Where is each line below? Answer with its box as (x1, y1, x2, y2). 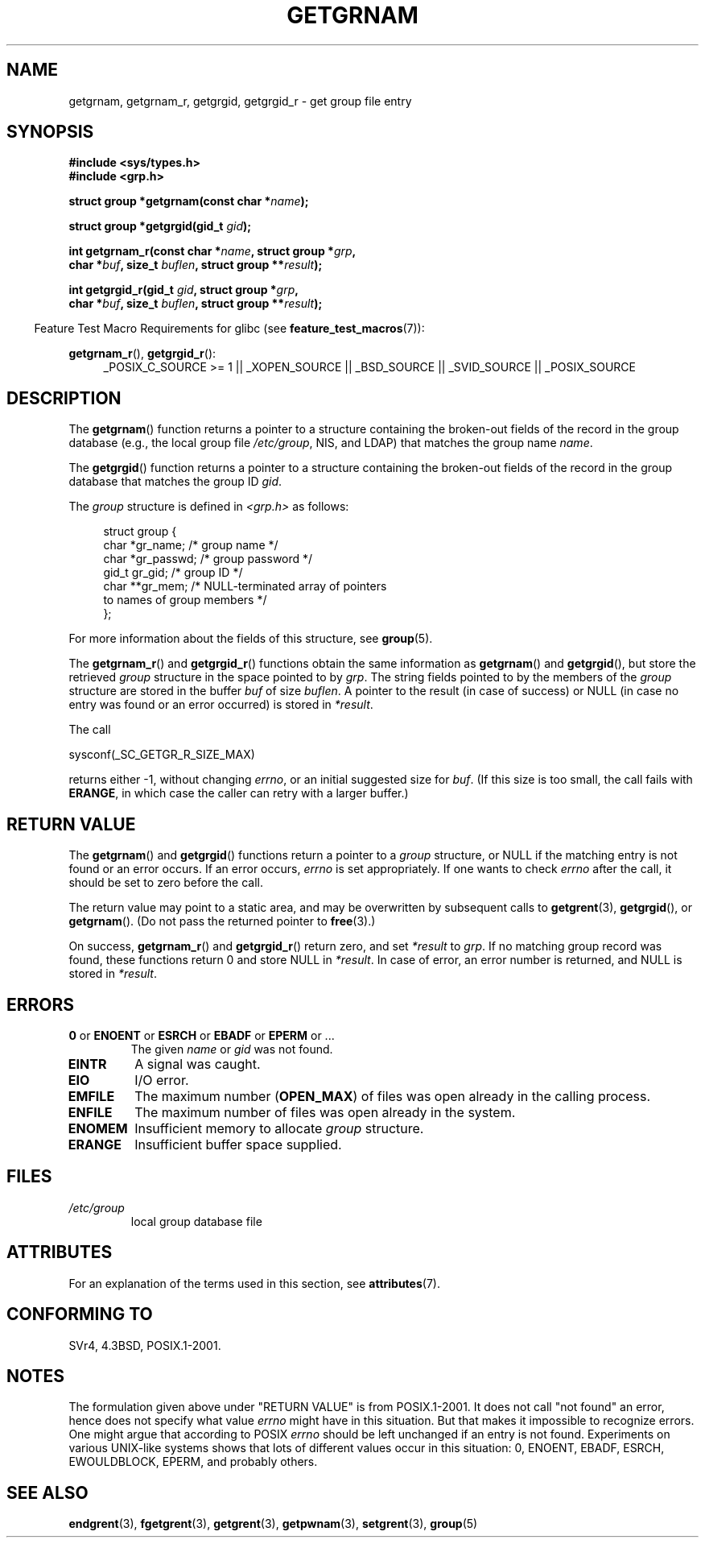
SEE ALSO (6, 1482, 89, 1503)
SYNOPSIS (6, 122, 94, 143)
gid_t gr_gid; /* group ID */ (103, 565, 243, 580)
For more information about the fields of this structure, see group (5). (68, 631, 433, 646)
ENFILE (68, 1103, 113, 1120)
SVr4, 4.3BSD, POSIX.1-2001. (68, 1338, 221, 1352)
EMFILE (68, 1087, 115, 1104)
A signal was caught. (134, 1055, 261, 1072)
